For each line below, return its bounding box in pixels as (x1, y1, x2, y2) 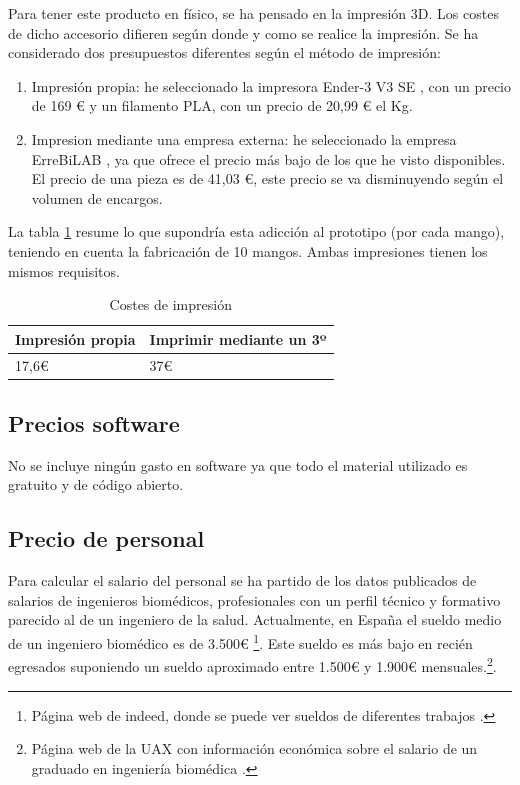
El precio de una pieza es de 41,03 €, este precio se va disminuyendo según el (31, 168, 504, 189)
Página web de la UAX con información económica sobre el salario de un (31, 738, 478, 759)
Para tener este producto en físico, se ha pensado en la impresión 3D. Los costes (8, 3, 499, 23)
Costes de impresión (109, 294, 232, 315)
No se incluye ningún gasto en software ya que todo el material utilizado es (8, 454, 468, 475)
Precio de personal (8, 523, 205, 554)
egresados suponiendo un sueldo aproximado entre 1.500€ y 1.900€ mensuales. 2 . (8, 653, 497, 676)
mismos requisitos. (8, 260, 120, 281)
